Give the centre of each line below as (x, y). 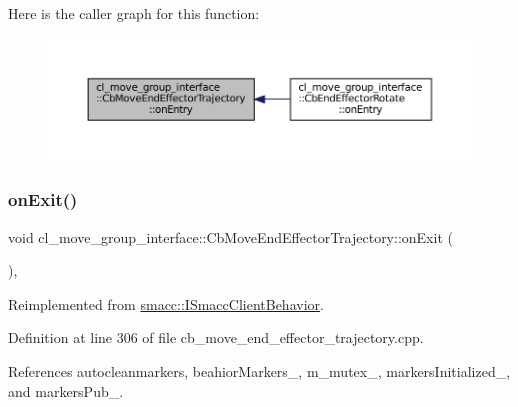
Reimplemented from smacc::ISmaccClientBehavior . (166, 303)
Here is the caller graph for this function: (134, 13)
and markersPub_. (66, 390)
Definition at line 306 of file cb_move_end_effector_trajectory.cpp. (216, 337)
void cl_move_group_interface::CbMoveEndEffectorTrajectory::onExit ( (230, 236)
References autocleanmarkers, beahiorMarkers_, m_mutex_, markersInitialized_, (259, 370)
